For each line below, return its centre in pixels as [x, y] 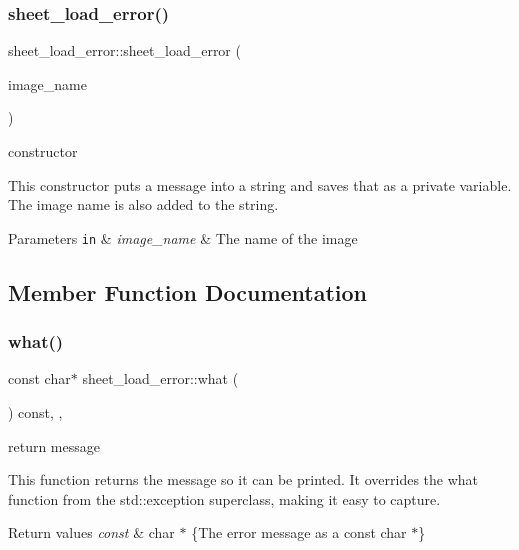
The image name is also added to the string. [143, 204]
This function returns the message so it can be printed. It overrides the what [243, 479]
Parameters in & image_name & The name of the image [183, 237]
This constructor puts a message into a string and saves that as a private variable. [260, 184]
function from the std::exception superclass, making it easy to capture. [224, 498]
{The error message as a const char [299, 532]
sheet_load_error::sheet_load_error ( [124, 50]
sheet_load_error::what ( [160, 378]
